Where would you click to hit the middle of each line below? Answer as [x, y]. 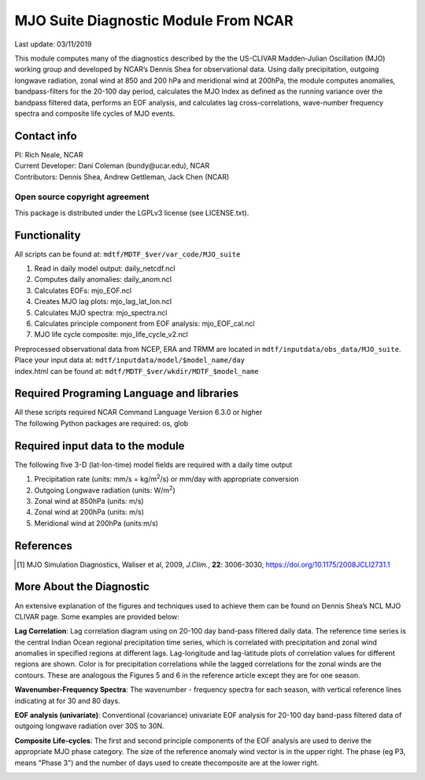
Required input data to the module [100, 446]
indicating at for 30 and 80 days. [68, 701]
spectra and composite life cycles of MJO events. [95, 113]
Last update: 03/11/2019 [53, 44]
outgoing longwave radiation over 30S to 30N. [89, 726]
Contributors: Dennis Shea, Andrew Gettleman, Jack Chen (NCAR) [122, 176]
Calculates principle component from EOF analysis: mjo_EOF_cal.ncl [144, 323]
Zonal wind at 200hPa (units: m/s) [89, 512]
